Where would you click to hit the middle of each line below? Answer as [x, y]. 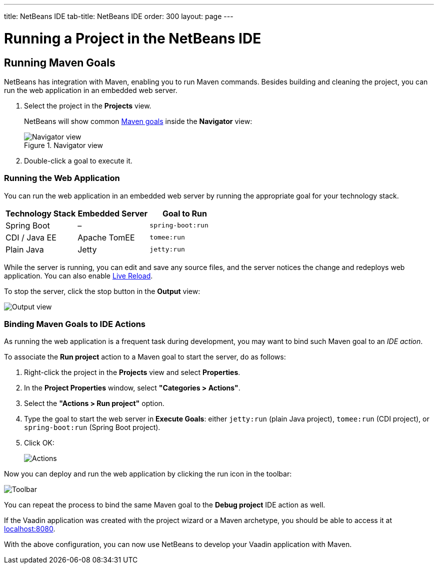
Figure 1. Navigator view [63, 145]
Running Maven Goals [60, 62]
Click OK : [39, 443]
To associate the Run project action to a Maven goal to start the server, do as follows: [145, 357]
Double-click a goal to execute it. [78, 160]
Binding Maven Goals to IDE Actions [75, 324]
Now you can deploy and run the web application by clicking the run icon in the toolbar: [148, 474]
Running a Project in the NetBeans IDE [133, 38]
